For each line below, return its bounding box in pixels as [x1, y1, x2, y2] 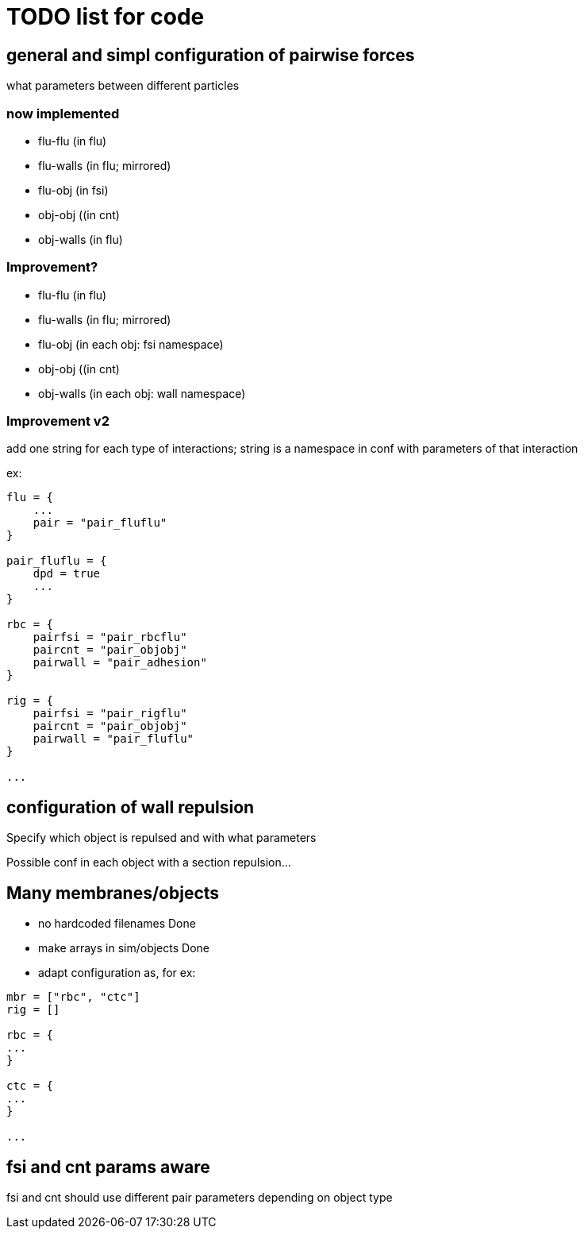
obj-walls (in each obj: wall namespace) [38, 386, 246, 400]
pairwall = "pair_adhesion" [33, 656, 207, 670]
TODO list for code [6, 3, 205, 30]
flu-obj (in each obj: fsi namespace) [38, 337, 224, 351]
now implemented [6, 105, 120, 122]
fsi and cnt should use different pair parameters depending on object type [6, 1190, 393, 1204]
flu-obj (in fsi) [38, 183, 109, 197]
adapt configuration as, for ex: [38, 966, 196, 980]
